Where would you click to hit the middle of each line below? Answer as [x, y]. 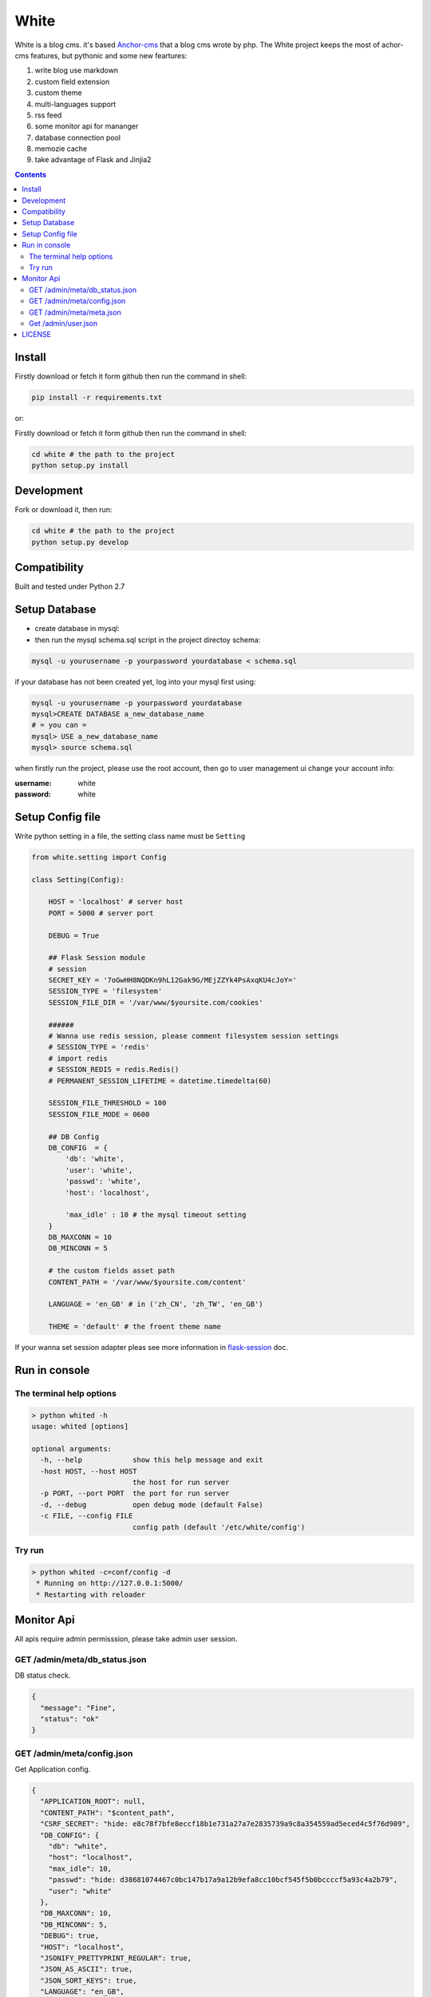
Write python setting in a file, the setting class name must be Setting [130, 836]
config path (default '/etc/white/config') [219, 1527]
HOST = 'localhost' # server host [116, 902]
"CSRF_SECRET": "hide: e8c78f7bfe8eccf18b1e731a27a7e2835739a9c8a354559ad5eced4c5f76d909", [225, 1824]
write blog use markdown [77, 70]
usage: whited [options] [80, 1427]
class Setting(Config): [78, 879]
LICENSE [37, 335]
